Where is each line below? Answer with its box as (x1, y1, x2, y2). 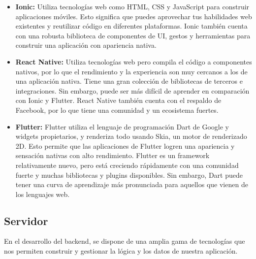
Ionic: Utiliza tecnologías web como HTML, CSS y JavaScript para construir (15, 1, 250, 11)
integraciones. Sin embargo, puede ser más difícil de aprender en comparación (15, 85, 250, 96)
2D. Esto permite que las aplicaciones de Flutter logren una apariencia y (15, 140, 235, 151)
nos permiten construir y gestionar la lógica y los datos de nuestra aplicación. (4, 246, 238, 256)
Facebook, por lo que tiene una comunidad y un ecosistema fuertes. (15, 104, 219, 115)
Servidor (4, 213, 48, 228)
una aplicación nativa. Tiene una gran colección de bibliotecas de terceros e (15, 76, 243, 86)
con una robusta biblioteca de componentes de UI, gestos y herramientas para (15, 30, 251, 40)
